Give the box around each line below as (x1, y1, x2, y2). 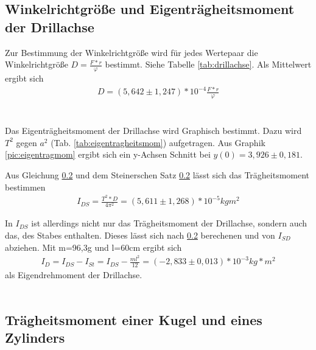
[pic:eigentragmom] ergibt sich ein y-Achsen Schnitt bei (5, 148, 211, 161)
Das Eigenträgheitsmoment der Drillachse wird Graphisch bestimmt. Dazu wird (5, 124, 302, 137)
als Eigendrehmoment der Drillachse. (5, 268, 142, 281)
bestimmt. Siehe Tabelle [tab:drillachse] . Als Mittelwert (105, 58, 312, 71)
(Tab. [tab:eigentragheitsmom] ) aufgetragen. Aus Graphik (51, 136, 265, 149)
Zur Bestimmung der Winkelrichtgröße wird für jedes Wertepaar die (5, 46, 258, 58)
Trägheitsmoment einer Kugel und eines (5, 310, 262, 329)
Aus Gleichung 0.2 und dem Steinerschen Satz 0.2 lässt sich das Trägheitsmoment (5, 168, 310, 181)
